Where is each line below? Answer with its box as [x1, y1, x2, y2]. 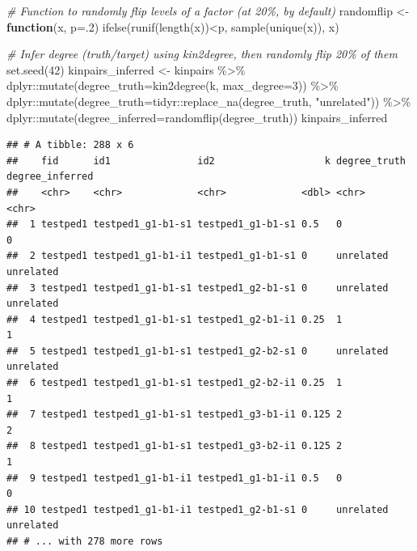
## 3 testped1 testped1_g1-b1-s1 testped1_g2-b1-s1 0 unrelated [6, 282, 389, 294]
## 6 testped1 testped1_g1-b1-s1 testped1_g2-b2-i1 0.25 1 [6, 377, 343, 389]
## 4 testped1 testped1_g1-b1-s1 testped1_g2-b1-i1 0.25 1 [6, 313, 343, 325]
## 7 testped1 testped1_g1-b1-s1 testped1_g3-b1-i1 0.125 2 [6, 409, 343, 421]
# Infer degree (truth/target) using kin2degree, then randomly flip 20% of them [6, 45, 398, 62]
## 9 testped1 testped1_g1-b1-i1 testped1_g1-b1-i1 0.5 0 [6, 472, 343, 484]
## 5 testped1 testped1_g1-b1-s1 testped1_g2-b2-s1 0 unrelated [6, 345, 389, 357]
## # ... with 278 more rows [6, 536, 163, 547]
